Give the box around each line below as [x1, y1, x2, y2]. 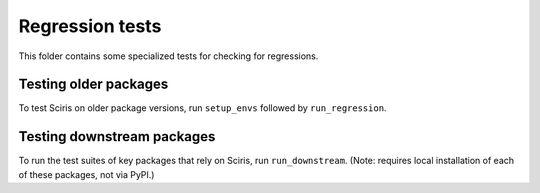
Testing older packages [18, 76, 169, 93]
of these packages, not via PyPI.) [18, 168, 155, 180]
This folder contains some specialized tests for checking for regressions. [18, 50, 319, 62]
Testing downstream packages [18, 128, 216, 145]
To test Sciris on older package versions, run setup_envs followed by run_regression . [18, 102, 387, 114]
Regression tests [18, 15, 162, 37]
